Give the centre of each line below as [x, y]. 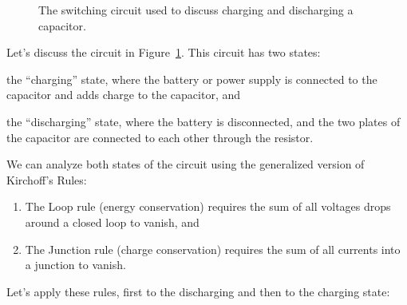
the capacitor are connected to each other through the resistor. [160, 137]
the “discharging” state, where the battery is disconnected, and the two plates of [203, 121]
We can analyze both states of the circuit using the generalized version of [186, 164]
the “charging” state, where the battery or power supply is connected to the [192, 79]
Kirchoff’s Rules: [47, 179]
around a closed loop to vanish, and [112, 222]
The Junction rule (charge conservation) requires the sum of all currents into [213, 249]
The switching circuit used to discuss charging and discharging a [196, 10]
